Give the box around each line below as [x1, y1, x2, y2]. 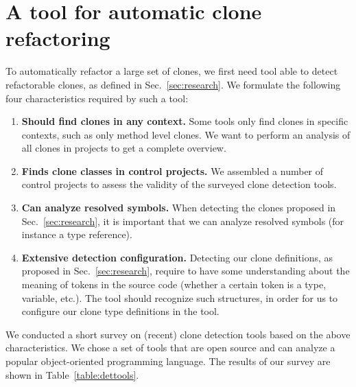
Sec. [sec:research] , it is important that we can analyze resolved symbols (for [21, 213, 344, 228]
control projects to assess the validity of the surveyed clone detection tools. [21, 177, 337, 191]
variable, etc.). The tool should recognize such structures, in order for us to [21, 290, 338, 305]
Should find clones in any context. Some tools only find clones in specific [21, 114, 348, 128]
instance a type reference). [21, 227, 132, 242]
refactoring [5, 24, 110, 52]
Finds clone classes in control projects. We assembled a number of [21, 163, 324, 178]
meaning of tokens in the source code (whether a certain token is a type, [21, 277, 327, 292]
